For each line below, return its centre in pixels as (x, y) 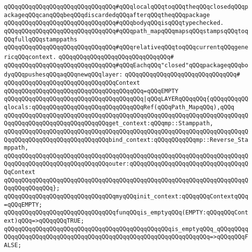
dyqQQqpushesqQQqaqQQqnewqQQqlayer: (63, 75)
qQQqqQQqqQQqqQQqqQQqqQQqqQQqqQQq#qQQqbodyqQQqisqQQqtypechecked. (114, 23)
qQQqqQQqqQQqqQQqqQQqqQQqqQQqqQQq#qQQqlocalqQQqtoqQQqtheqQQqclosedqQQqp (126, 7)
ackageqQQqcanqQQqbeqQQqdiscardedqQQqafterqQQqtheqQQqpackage (107, 15)
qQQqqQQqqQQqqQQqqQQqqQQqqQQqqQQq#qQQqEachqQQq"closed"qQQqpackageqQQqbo (126, 65)
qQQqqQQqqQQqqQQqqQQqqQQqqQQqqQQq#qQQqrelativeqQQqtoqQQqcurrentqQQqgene (126, 48)
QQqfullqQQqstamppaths (41, 39)
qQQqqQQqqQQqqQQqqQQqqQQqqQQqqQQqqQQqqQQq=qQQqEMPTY (91, 91)
